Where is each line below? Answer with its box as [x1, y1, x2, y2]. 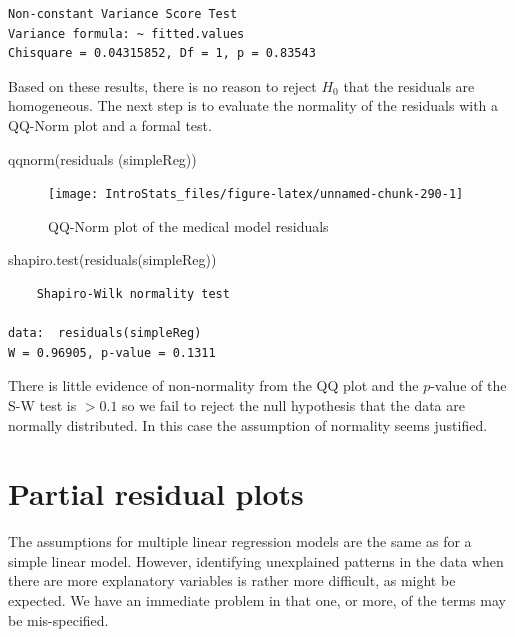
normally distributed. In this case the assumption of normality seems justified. [8, 414, 488, 435]
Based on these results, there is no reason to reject [8, 75, 317, 96]
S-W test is [8, 394, 77, 415]
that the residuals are [343, 75, 475, 96]
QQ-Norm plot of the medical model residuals [48, 215, 329, 236]
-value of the [430, 375, 507, 396]
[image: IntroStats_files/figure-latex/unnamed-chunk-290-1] [48, 187, 464, 202]
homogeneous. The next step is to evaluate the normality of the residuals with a [8, 95, 499, 116]
